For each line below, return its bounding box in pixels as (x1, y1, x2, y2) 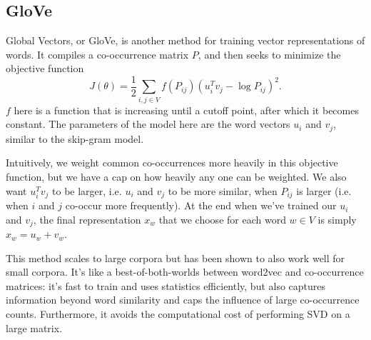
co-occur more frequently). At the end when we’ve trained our (65, 198, 337, 213)
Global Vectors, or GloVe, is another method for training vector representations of (6, 33, 365, 48)
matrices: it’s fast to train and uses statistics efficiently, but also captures (6, 278, 326, 293)
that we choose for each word (158, 211, 286, 226)
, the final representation (33, 211, 141, 226)
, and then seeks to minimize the (198, 46, 341, 61)
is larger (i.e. (296, 183, 352, 198)
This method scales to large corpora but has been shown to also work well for (6, 250, 345, 265)
